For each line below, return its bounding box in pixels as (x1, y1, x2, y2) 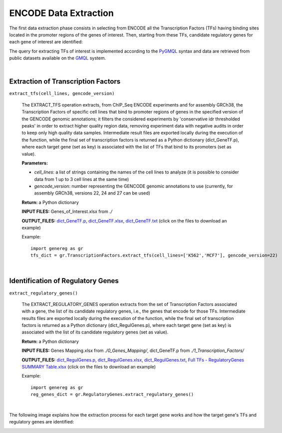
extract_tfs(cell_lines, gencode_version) (9, 90, 115, 96)
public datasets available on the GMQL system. (9, 55, 106, 61)
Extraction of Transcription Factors (9, 77, 121, 86)
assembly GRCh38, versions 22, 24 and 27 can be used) (34, 190, 151, 196)
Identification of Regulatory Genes (9, 276, 119, 285)
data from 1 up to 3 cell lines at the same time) (34, 176, 129, 182)
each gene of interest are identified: (9, 39, 83, 45)
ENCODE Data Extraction (9, 7, 114, 18)
